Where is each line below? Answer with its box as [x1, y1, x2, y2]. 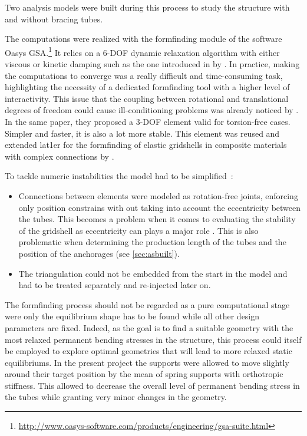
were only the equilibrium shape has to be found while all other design [5, 310, 260, 322]
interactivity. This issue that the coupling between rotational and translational [5, 92, 289, 104]
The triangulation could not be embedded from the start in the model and [18, 267, 288, 279]
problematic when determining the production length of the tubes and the [18, 236, 286, 248]
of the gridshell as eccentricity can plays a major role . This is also [18, 224, 259, 236]
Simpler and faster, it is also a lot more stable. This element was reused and [5, 127, 280, 139]
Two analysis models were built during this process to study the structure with [5, 1, 290, 13]
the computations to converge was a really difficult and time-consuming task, [5, 69, 283, 81]
